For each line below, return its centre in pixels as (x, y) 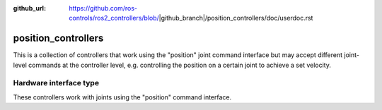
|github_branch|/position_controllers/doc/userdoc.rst (236, 18)
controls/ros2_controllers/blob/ (114, 18)
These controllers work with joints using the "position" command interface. (122, 97)
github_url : (29, 8)
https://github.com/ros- (103, 8)
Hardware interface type (56, 83)
